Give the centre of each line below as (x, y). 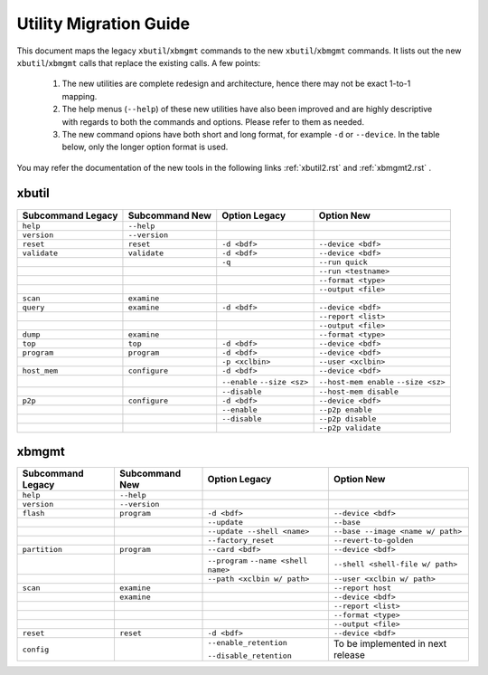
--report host (362, 588)
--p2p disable (347, 418)
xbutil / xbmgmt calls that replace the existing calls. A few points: (139, 62)
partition (42, 550)
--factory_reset (241, 541)
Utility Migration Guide (103, 24)
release (349, 655)
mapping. (80, 96)
